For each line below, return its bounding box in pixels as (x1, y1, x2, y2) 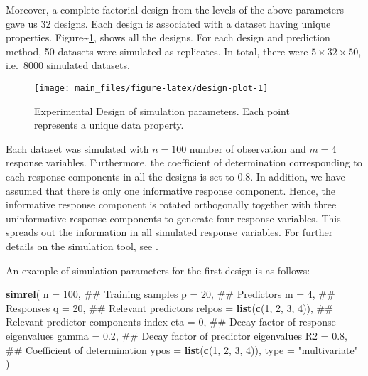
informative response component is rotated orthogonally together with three (6, 197, 337, 212)
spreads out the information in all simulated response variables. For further (6, 225, 333, 240)
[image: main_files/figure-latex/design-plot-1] (34, 82, 269, 93)
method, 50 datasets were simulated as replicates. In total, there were (6, 43, 308, 58)
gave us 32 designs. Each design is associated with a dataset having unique (6, 16, 331, 31)
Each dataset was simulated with (6, 141, 149, 156)
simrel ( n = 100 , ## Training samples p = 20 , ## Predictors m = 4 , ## (6, 286, 335, 301)
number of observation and (189, 141, 306, 156)
